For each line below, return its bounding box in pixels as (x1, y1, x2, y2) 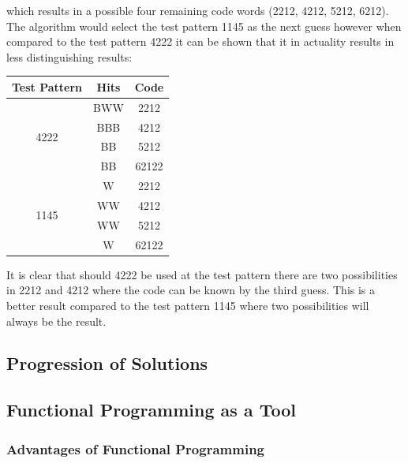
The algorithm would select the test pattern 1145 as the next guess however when (6, 17, 402, 34)
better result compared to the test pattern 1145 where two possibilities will (6, 297, 369, 313)
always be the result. (6, 312, 107, 329)
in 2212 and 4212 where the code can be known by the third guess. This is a (6, 282, 376, 298)
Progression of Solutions (6, 351, 208, 375)
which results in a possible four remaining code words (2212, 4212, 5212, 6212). (6, 2, 389, 18)
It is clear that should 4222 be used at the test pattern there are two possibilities (6, 266, 398, 282)
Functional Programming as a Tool (6, 398, 296, 422)
